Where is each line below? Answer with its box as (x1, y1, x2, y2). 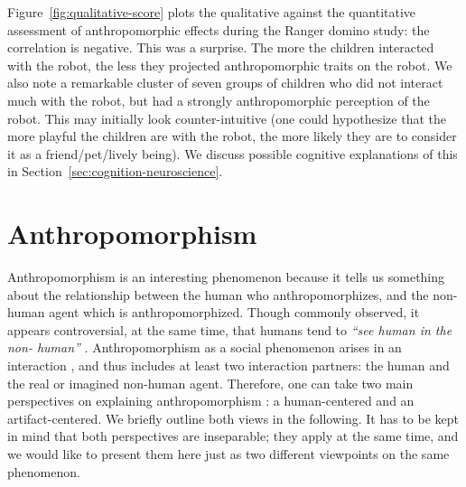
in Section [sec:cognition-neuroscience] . (7, 162, 223, 181)
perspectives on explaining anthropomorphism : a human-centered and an (7, 391, 415, 410)
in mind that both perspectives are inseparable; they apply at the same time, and (7, 426, 459, 445)
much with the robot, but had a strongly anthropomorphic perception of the (7, 90, 430, 109)
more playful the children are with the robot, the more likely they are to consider (7, 126, 457, 145)
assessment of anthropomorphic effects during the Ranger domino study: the (7, 20, 430, 39)
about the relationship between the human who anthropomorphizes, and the (7, 285, 429, 304)
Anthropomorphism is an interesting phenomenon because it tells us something (7, 267, 445, 286)
